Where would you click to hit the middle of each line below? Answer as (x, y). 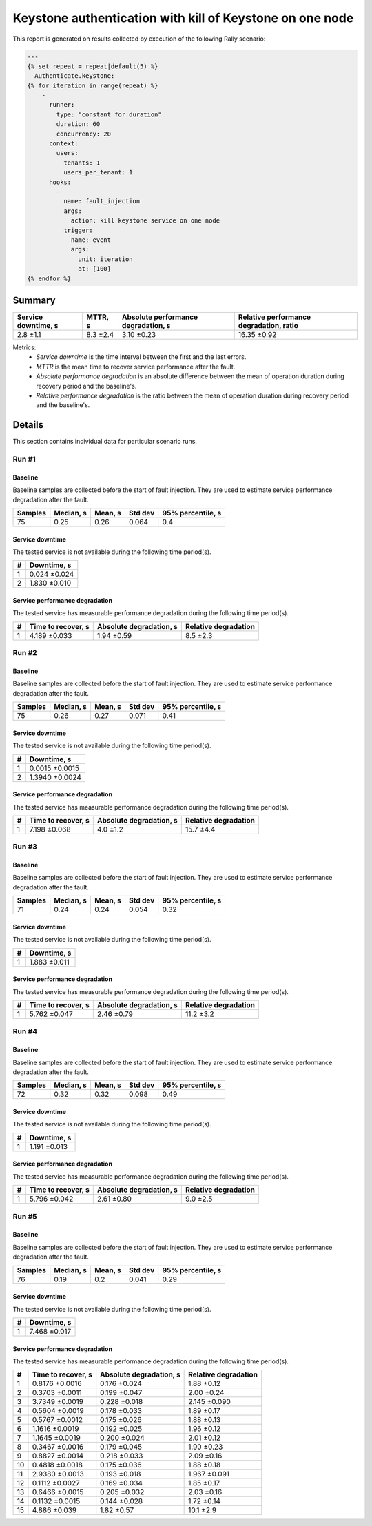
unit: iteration (106, 259)
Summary (34, 300)
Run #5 (25, 1216)
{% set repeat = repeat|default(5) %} (93, 66)
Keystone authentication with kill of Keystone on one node (183, 18)
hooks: (60, 182)
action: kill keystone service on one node (145, 221)
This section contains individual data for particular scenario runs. (105, 442)
